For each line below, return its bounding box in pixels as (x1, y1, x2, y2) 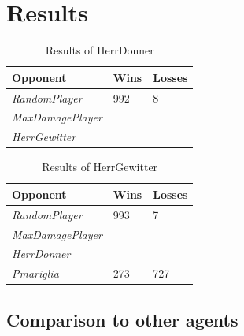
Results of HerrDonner (45, 42, 154, 58)
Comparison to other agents (6, 307, 238, 331)
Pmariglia (12, 265, 59, 282)
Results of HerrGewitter (42, 159, 158, 175)
